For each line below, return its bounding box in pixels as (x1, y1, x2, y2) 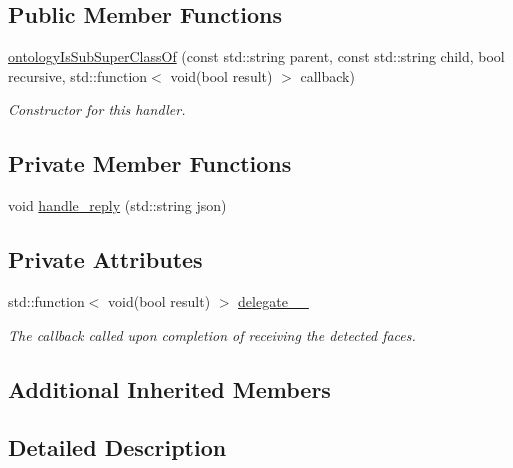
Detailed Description (8, 432, 227, 463)
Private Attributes (8, 244, 203, 275)
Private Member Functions (8, 148, 292, 179)
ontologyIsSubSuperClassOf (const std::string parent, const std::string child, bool (8, 46, 505, 67)
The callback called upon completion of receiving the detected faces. (8, 324, 416, 345)
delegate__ (238, 290, 309, 311)
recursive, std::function (8, 65, 148, 86)
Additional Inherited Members (8, 373, 331, 404)
